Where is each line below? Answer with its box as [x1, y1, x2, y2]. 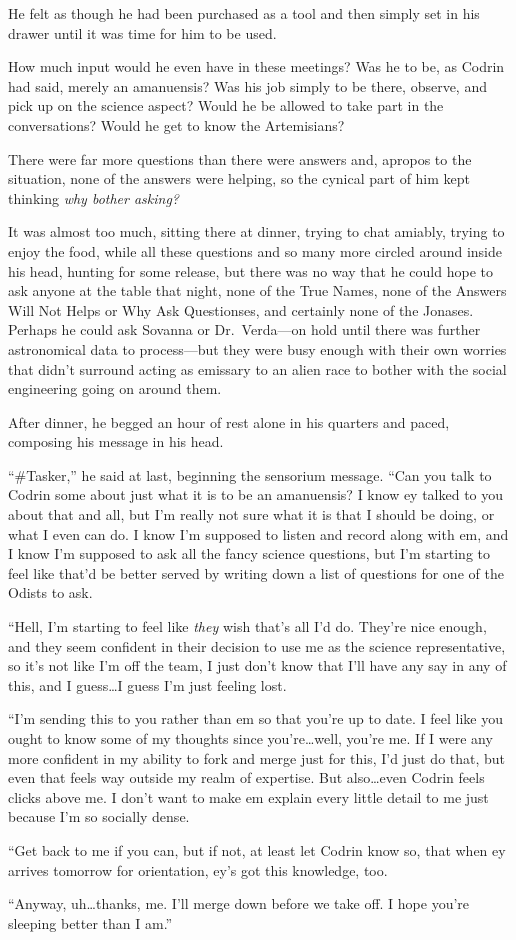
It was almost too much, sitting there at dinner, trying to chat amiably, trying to [8, 221, 505, 242]
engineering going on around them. [8, 378, 222, 399]
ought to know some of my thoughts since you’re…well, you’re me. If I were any [8, 728, 493, 748]
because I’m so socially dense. [8, 806, 190, 827]
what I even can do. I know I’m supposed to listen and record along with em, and [8, 523, 509, 544]
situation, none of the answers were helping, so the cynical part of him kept [8, 168, 471, 189]
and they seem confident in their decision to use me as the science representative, [8, 635, 506, 656]
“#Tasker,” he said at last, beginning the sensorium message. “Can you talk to [8, 464, 492, 485]
